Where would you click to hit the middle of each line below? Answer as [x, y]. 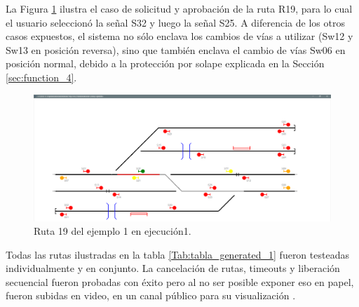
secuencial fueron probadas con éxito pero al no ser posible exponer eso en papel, [180, 281]
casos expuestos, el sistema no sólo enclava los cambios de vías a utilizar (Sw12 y [179, 36]
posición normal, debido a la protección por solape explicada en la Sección [165, 63]
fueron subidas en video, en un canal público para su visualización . [151, 295]
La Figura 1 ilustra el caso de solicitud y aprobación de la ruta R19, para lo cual [179, 8]
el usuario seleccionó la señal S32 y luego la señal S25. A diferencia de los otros [175, 22]
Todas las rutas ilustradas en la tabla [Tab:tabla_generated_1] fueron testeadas [177, 254]
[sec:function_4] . [41, 77]
